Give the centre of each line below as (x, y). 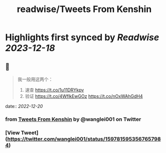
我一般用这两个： (35, 79)
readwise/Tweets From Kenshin (84, 9)
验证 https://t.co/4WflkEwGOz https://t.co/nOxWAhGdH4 (84, 96)
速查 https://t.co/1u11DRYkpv (54, 90)
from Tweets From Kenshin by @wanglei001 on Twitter (73, 119)
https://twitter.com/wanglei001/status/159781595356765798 (84, 139)
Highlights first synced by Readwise (82, 37)
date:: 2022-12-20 (24, 106)
